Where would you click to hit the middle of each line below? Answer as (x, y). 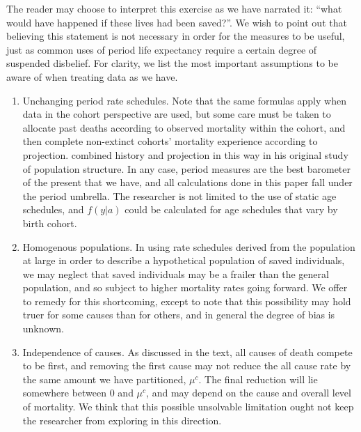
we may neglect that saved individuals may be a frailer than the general (176, 273)
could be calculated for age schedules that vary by (231, 209)
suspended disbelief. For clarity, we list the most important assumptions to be (172, 63)
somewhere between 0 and (78, 393)
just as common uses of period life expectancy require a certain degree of (162, 49)
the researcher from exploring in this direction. (122, 420)
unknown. (43, 329)
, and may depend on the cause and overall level (249, 393)
